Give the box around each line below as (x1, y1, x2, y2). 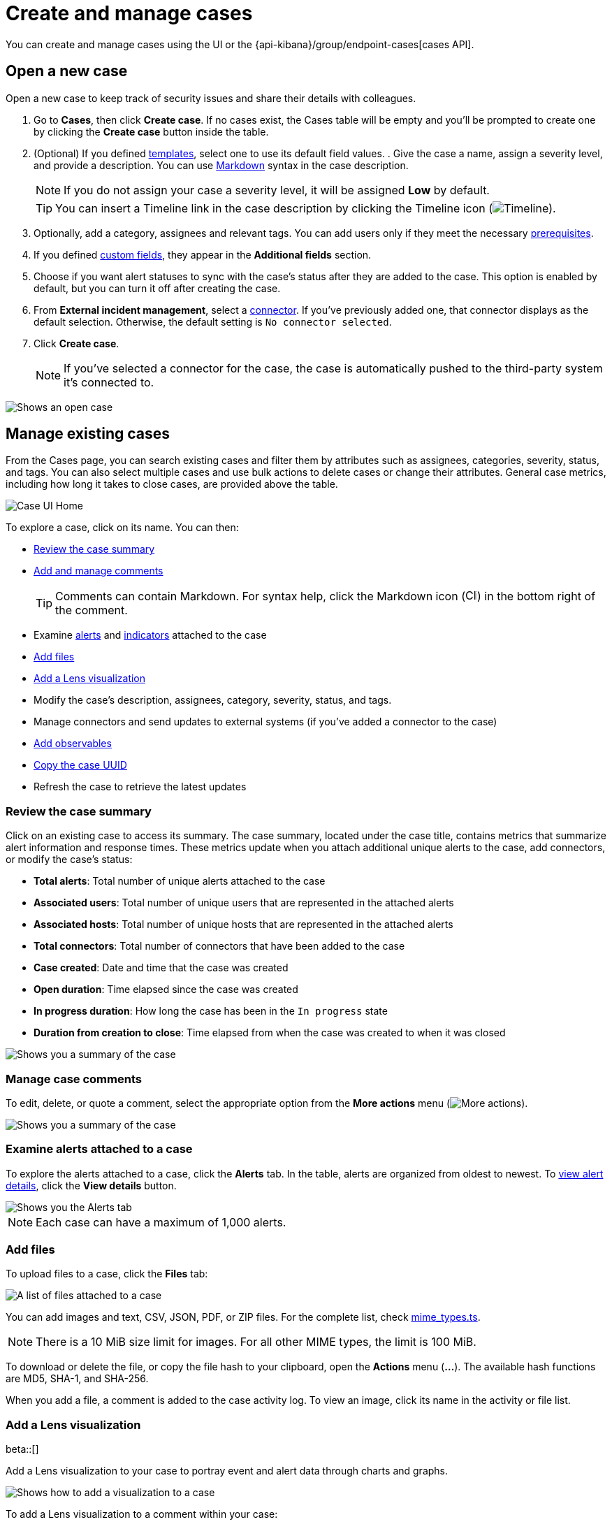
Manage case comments (6, 1071, 142, 1086)
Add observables (34, 737, 112, 750)
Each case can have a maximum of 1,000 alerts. (36, 1215, 286, 1229)
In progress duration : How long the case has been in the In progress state (34, 1005, 388, 1017)
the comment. (55, 603, 128, 618)
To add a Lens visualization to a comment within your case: (6, 1508, 278, 1521)
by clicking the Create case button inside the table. (34, 125, 269, 138)
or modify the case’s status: (6, 853, 133, 866)
